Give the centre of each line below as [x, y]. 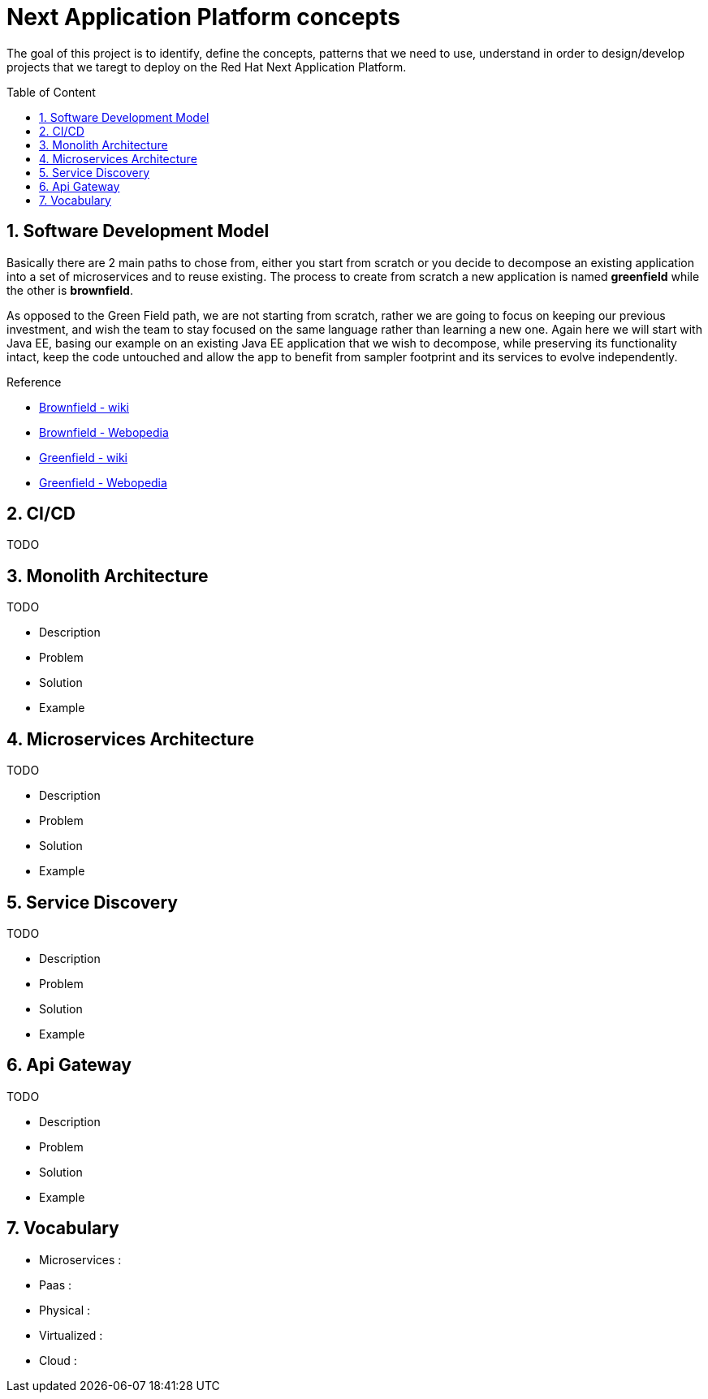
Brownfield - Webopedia [104, 432]
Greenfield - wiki [84, 457]
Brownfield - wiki [84, 407]
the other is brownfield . [70, 290]
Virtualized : [71, 1335]
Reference [34, 382]
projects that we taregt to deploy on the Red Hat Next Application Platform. [207, 67]
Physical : [65, 1310]
